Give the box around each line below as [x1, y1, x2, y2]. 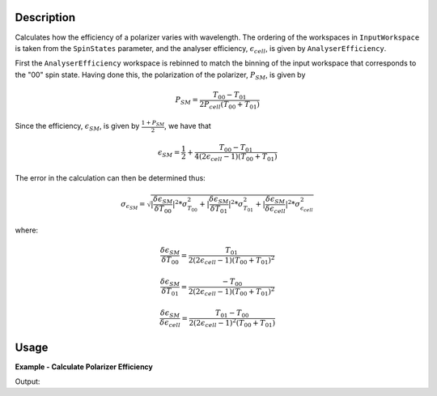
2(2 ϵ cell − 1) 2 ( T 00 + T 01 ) [189, 317, 275, 330]
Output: [15, 377, 40, 386]
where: [15, 225, 39, 235]
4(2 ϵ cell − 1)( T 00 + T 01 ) [194, 152, 278, 164]
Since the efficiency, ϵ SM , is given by [15, 121, 140, 133]
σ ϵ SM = [121, 199, 146, 211]
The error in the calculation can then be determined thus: [15, 172, 206, 182]
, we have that [164, 121, 212, 130]
